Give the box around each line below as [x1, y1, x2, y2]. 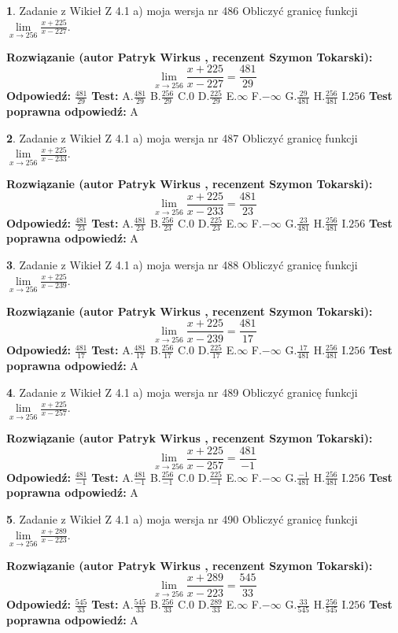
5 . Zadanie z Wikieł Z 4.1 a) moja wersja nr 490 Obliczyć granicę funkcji [6, 511, 358, 527]
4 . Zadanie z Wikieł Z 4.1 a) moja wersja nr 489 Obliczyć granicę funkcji [6, 383, 358, 400]
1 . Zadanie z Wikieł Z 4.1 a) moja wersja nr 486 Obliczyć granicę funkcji [6, 2, 358, 18]
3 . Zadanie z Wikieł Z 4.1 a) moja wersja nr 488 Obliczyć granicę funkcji [6, 257, 358, 273]
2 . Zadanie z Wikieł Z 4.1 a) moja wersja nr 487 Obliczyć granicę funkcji [6, 129, 358, 146]
